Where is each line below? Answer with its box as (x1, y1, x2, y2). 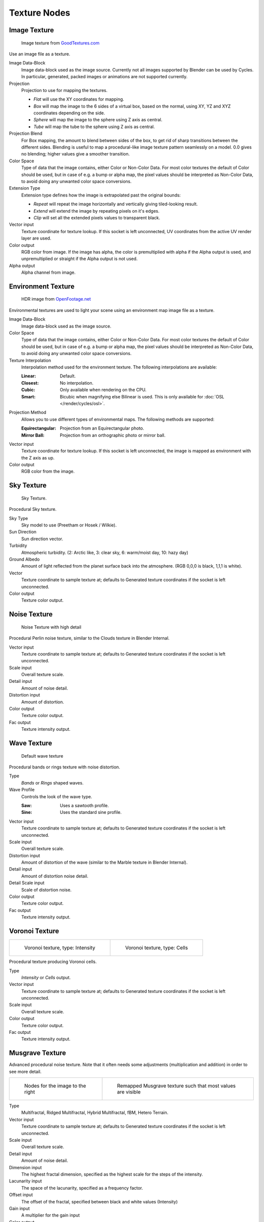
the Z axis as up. (21, 455, 55, 460)
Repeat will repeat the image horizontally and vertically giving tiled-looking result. (33, 201, 198, 207)
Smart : (21, 393, 36, 399)
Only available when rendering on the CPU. (60, 387, 147, 393)
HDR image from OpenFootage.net (21, 296, 91, 302)
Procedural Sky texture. (9, 506, 57, 512)
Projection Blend (9, 131, 43, 136)
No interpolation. (60, 380, 94, 386)
